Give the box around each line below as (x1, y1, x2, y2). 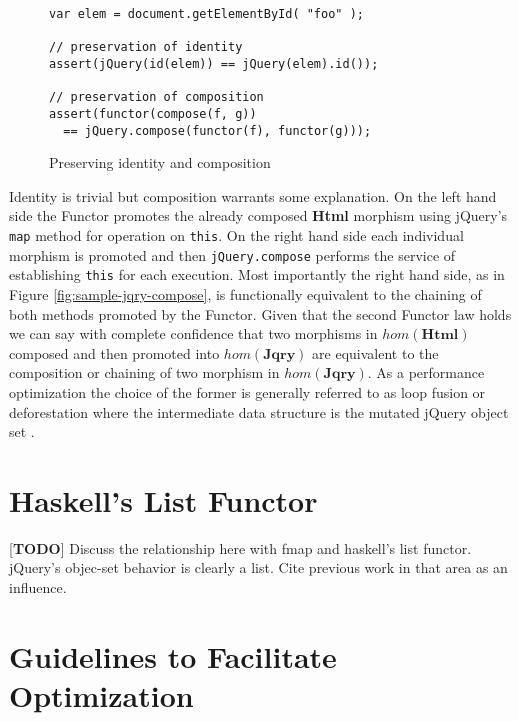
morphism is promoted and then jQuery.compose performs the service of (9, 244, 456, 265)
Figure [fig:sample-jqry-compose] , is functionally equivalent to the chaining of (9, 284, 482, 304)
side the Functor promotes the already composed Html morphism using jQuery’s (9, 205, 508, 226)
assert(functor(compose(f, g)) (49, 106, 257, 121)
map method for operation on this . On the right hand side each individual (9, 225, 464, 246)
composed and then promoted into (9, 342, 220, 363)
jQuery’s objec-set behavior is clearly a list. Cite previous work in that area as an (9, 557, 508, 578)
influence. (9, 577, 67, 598)
